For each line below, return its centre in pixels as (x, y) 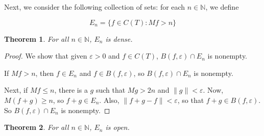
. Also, (109, 100)
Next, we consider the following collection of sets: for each (95, 7)
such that (111, 90)
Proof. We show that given (46, 56)
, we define (222, 7)
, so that (191, 100)
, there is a (71, 90)
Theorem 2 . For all (37, 127)
